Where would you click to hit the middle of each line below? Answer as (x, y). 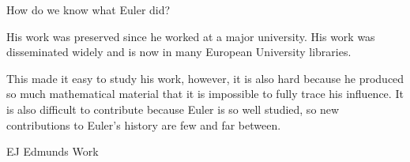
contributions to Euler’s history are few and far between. (144, 124)
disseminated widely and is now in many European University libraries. (179, 52)
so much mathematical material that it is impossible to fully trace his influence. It (205, 94)
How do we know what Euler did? (88, 9)
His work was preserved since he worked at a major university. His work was (191, 36)
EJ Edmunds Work (53, 151)
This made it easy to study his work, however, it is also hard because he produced (205, 78)
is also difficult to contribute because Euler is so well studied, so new (173, 109)
